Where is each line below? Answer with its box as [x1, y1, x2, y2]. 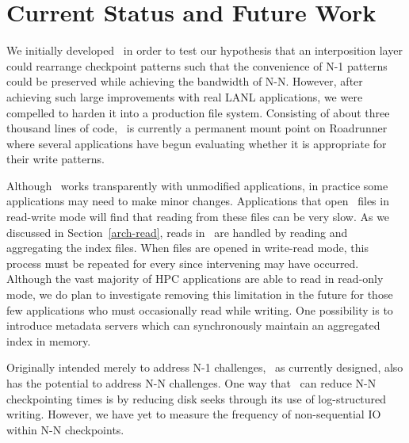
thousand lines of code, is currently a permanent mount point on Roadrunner [6, 120, 388, 136]
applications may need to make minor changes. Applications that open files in [6, 193, 389, 209]
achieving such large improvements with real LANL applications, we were [6, 88, 363, 105]
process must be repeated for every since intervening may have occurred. [6, 254, 359, 271]
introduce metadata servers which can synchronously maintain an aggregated [6, 317, 380, 334]
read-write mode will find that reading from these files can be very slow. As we [6, 208, 390, 225]
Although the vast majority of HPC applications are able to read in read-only [6, 270, 384, 287]
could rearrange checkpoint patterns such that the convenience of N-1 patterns [6, 57, 388, 74]
